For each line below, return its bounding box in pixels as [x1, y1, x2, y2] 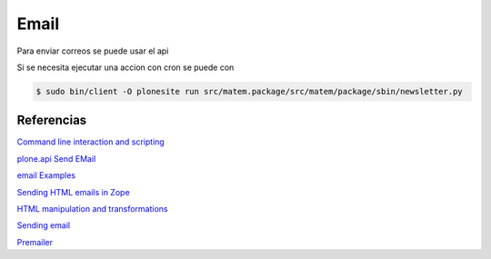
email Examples [16, 170, 76, 181]
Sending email [16, 220, 71, 231]
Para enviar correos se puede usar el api [16, 45, 169, 56]
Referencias [16, 113, 87, 128]
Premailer [16, 236, 54, 247]
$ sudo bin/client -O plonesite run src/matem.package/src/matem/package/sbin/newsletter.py [35, 86, 463, 96]
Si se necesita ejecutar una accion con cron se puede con [16, 62, 235, 73]
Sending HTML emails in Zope [16, 186, 131, 197]
